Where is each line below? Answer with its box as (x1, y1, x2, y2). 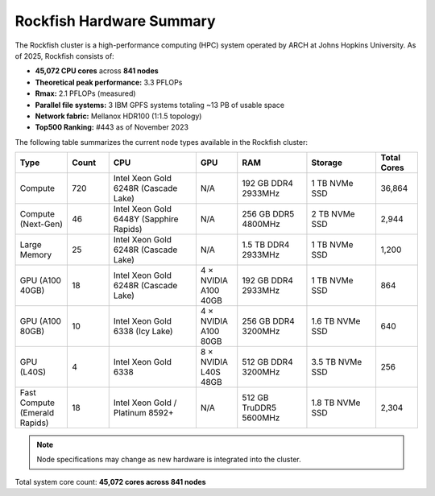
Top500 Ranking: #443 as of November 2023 (35, 122, 189, 132)
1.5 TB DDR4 (242, 239, 290, 250)
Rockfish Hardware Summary (14, 12, 217, 30)
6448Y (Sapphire (113, 213, 179, 225)
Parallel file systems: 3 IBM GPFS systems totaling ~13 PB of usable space (35, 100, 285, 110)
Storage (311, 157, 342, 168)
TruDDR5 (242, 403, 277, 414)
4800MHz (242, 218, 281, 229)
